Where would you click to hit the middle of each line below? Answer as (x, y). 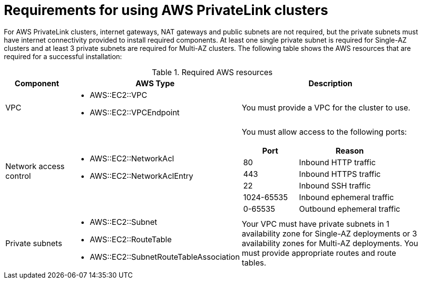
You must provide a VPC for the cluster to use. (326, 107)
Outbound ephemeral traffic (350, 209)
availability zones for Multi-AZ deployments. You (330, 243)
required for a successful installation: (63, 56)
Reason (350, 150)
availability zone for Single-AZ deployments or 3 (329, 233)
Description (330, 83)
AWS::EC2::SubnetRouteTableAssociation (165, 257)
